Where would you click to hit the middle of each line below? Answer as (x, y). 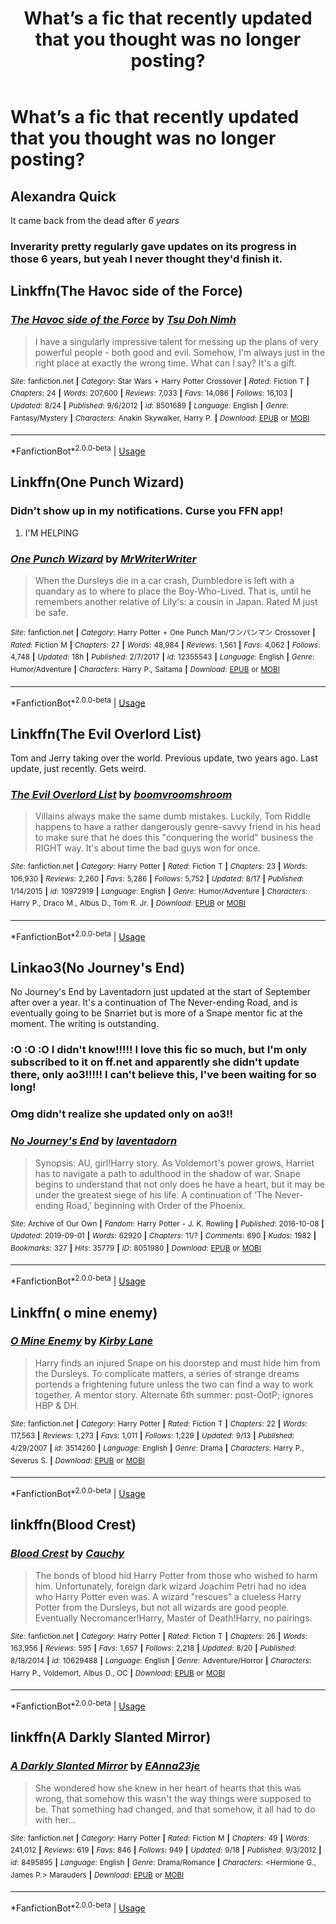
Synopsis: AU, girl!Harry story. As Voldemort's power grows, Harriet (174, 1163)
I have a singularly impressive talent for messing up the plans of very (176, 341)
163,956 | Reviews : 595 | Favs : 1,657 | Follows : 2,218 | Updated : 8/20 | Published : (153, 1648)
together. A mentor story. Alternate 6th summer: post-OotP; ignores (174, 1394)
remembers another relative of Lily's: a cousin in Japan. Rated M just (176, 601)
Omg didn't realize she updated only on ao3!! (122, 1114)
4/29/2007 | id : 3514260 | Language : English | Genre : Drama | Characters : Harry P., (157, 1448)
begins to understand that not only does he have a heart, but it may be (179, 1184)
